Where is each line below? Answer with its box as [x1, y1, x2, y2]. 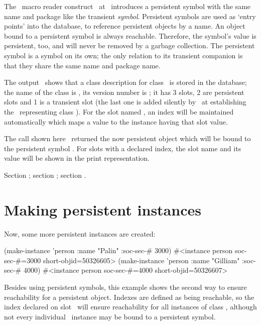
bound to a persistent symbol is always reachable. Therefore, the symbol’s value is [4, 30, 256, 41]
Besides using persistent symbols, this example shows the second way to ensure [4, 282, 247, 292]
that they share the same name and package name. [4, 60, 161, 70]
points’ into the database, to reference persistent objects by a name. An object [4, 21, 245, 31]
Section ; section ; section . [4, 169, 86, 180]
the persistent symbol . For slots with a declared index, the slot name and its [4, 143, 241, 153]
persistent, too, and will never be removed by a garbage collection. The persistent [4, 40, 255, 51]
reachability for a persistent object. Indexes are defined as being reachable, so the [4, 291, 254, 302]
